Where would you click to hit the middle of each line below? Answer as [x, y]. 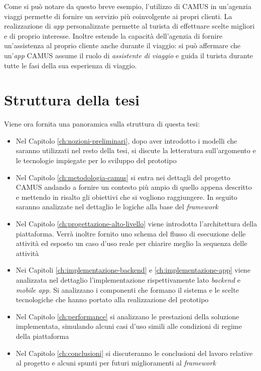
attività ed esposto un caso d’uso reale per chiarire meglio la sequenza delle [132, 243]
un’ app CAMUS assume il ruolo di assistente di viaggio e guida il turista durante [128, 55]
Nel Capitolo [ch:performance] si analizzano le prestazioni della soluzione [127, 316]
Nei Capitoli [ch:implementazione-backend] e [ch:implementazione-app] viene [133, 270]
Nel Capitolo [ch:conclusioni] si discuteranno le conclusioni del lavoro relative [134, 353]
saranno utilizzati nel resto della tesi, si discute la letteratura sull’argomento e [136, 150]
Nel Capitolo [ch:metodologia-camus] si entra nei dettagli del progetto [123, 177]
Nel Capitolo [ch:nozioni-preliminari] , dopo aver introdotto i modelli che [126, 140]
